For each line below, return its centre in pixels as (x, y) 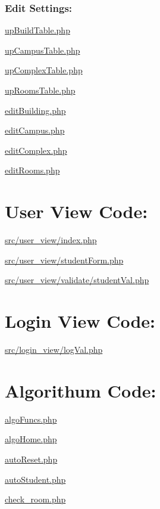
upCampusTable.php (43, 50)
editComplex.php (36, 150)
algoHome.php (31, 439)
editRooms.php (32, 170)
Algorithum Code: (81, 390)
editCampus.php (35, 130)
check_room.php (35, 499)
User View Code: (76, 211)
